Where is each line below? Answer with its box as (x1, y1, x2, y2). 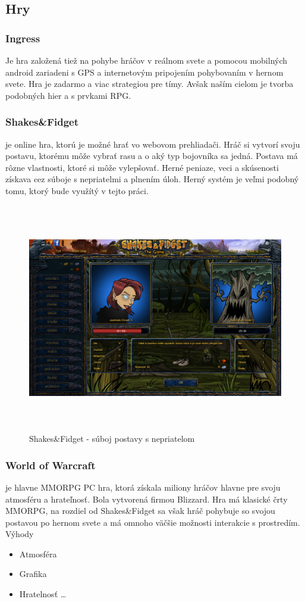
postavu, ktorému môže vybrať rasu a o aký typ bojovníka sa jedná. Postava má (5, 149, 298, 162)
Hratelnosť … (19, 588, 67, 600)
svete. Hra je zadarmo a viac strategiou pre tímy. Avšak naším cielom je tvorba (5, 77, 294, 90)
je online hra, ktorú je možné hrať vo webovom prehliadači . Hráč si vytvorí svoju (5, 138, 300, 150)
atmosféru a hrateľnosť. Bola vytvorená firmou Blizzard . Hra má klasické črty (5, 492, 288, 505)
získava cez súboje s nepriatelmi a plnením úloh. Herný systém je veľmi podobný (5, 173, 299, 185)
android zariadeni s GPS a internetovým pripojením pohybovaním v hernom (5, 65, 284, 78)
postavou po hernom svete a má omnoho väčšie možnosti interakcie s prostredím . (5, 516, 300, 528)
